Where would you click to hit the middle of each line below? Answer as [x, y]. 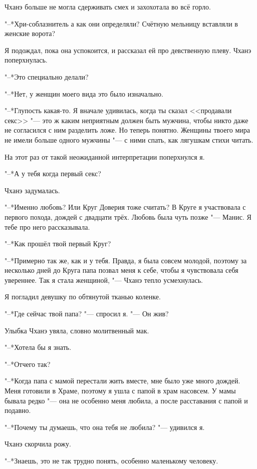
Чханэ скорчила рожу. [38, 444]
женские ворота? [30, 33]
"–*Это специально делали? [47, 76]
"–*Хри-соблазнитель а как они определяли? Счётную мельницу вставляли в [121, 23]
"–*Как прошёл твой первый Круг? [58, 244]
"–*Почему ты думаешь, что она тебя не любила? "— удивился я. [105, 427]
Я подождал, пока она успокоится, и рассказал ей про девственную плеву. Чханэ [128, 50]
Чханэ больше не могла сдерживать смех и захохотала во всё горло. [108, 7]
